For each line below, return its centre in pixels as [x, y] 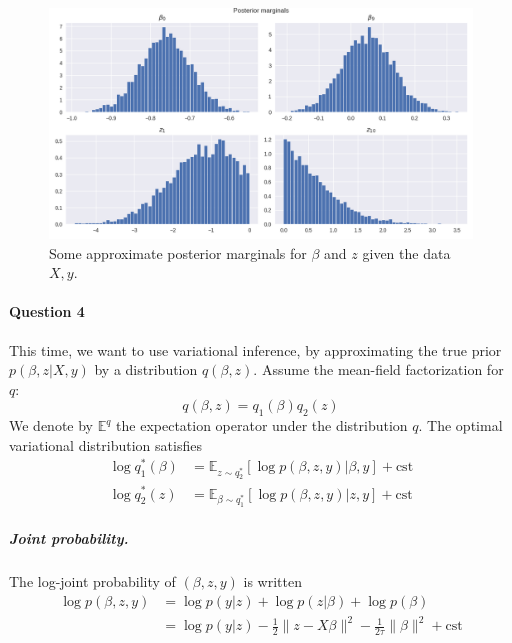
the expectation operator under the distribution [262, 425]
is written [272, 581]
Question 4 [47, 311]
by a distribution [146, 369]
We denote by [51, 425]
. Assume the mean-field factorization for [378, 369]
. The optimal [460, 425]
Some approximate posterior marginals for [178, 252]
